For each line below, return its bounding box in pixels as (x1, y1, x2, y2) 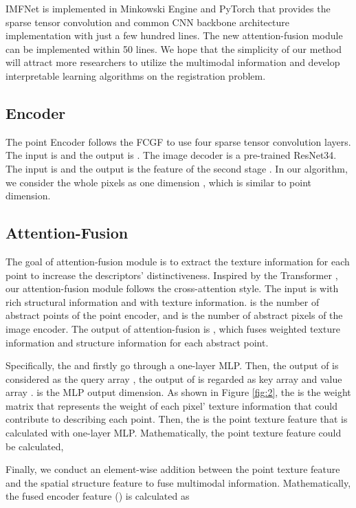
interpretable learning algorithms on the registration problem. (5, 68, 266, 82)
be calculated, (5, 439, 64, 453)
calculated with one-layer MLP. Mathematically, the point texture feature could (5, 426, 342, 440)
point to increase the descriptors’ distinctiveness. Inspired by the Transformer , (5, 267, 338, 282)
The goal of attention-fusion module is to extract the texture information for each (5, 254, 350, 268)
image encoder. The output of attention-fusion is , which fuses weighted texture (5, 321, 340, 335)
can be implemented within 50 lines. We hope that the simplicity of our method (5, 41, 342, 56)
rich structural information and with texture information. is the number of (5, 294, 320, 309)
